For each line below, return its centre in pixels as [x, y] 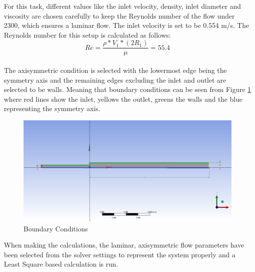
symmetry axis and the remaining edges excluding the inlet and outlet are [115, 79]
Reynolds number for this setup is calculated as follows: [88, 34]
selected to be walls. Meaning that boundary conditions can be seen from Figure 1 [127, 89]
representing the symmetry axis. [52, 108]
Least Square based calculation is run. [61, 264]
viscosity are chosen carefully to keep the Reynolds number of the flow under [119, 15]
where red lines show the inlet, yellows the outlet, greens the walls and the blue [123, 99]
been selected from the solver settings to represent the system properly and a [120, 254]
